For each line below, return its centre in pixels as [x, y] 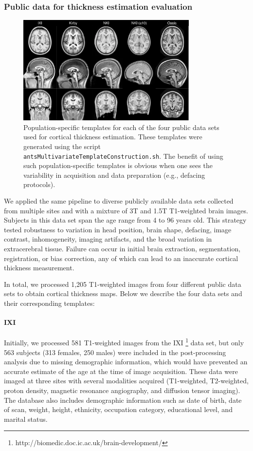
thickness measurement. [39, 268]
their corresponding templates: [49, 303]
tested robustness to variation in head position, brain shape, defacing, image [118, 229]
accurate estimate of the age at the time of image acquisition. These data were [121, 371]
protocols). [39, 184]
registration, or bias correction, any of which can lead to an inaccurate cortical [121, 258]
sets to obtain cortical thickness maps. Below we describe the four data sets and [123, 293]
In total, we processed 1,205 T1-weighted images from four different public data [123, 284]
